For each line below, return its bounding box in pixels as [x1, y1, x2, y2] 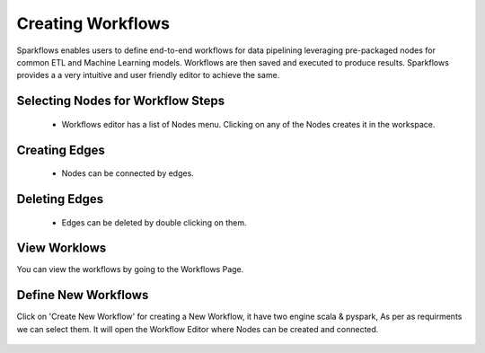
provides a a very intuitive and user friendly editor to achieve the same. [16, 70, 280, 81]
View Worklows [16, 241, 107, 256]
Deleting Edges [16, 191, 104, 207]
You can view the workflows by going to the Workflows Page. [16, 264, 244, 275]
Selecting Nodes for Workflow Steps [16, 93, 225, 109]
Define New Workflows [16, 287, 149, 303]
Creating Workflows [16, 13, 171, 33]
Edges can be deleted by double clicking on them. [61, 216, 247, 228]
